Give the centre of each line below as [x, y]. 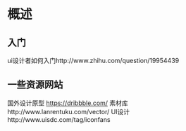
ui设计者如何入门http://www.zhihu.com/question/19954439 [93, 61]
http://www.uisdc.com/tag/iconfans [59, 119]
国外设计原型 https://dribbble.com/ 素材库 [68, 103]
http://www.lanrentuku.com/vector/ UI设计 [69, 111]
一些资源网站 [35, 85]
